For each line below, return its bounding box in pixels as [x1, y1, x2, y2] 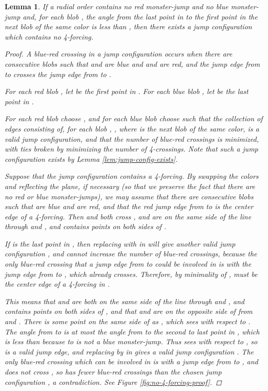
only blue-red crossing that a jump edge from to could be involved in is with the [5, 258, 252, 269]
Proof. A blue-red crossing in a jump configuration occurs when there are [5, 48, 233, 59]
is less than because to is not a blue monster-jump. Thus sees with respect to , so [5, 336, 258, 347]
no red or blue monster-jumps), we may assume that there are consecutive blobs [5, 191, 254, 201]
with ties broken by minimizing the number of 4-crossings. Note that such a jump [5, 143, 258, 154]
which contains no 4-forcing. [5, 31, 93, 42]
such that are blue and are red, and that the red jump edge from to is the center [5, 201, 254, 212]
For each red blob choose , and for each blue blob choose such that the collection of [5, 113, 263, 124]
